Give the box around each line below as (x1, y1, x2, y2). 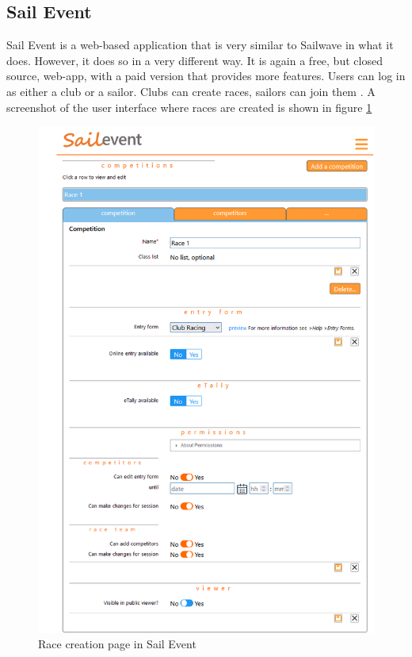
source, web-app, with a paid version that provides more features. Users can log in (6, 67, 406, 84)
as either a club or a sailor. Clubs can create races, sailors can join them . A (6, 83, 376, 99)
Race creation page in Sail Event (38, 636, 196, 652)
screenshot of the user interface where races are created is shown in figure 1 (6, 98, 372, 115)
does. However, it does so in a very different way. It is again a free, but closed (6, 52, 383, 68)
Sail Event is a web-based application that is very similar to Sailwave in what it (6, 36, 394, 53)
